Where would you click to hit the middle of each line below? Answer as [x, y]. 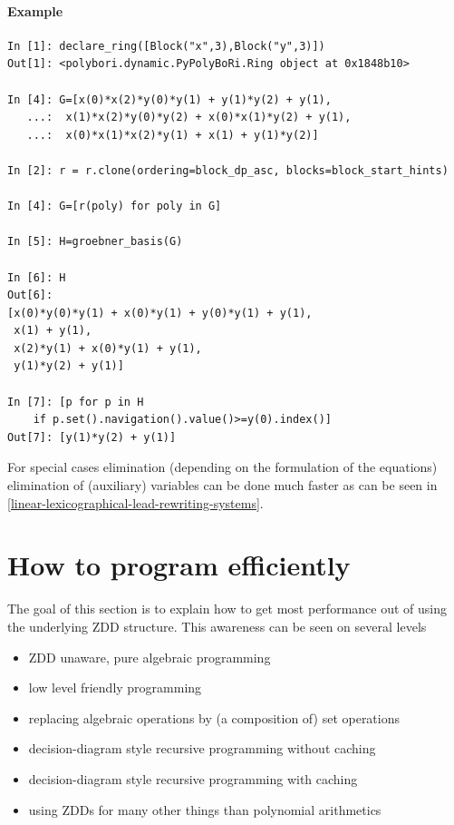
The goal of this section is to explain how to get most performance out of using [227, 609]
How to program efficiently [179, 565]
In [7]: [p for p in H [76, 402]
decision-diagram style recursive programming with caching [193, 778]
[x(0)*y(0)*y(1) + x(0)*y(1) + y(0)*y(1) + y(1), [160, 313]
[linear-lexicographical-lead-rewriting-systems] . [135, 502]
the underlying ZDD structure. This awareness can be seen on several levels [217, 626]
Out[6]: [30, 295]
